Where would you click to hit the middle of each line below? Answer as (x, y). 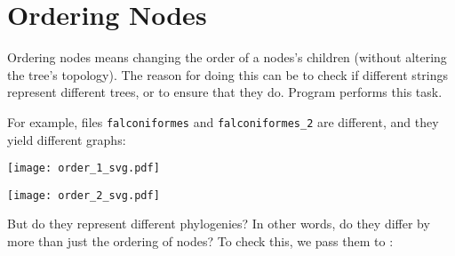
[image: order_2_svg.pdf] (84, 195)
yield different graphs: (67, 139)
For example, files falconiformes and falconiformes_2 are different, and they (223, 121)
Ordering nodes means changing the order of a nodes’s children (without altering (227, 57)
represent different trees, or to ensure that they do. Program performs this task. (225, 92)
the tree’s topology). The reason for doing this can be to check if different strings (228, 74)
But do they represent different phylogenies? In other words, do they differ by (219, 224)
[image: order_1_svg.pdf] (84, 168)
